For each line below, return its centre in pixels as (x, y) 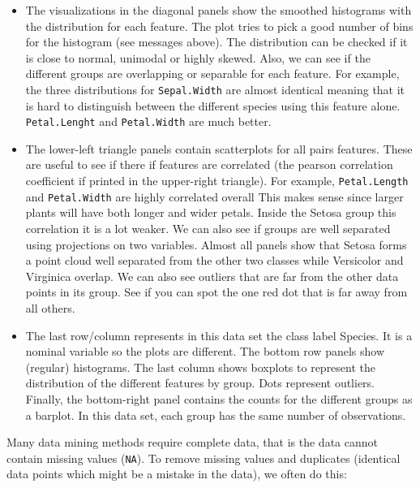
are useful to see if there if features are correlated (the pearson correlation (209, 164)
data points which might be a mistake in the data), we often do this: (177, 474)
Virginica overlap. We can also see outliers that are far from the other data (212, 276)
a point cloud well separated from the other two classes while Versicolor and (214, 260)
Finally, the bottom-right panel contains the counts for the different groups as (219, 398)
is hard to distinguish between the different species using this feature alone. (213, 105)
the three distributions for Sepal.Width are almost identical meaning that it (215, 89)
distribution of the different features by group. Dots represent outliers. (200, 383)
